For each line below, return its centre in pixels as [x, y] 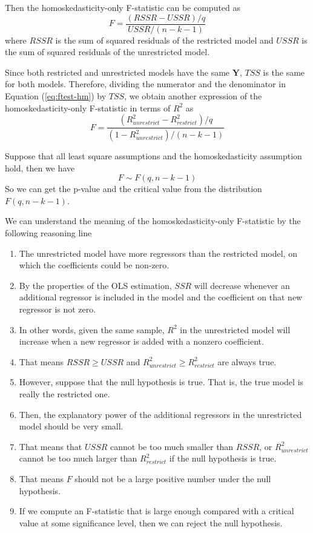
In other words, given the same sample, [92, 329]
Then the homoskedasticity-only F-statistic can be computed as [123, 7]
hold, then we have [40, 167]
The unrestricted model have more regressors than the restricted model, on [158, 253]
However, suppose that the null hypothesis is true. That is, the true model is [161, 382]
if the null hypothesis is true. [223, 458]
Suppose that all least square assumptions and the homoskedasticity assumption [153, 156]
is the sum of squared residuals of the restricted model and [164, 40]
